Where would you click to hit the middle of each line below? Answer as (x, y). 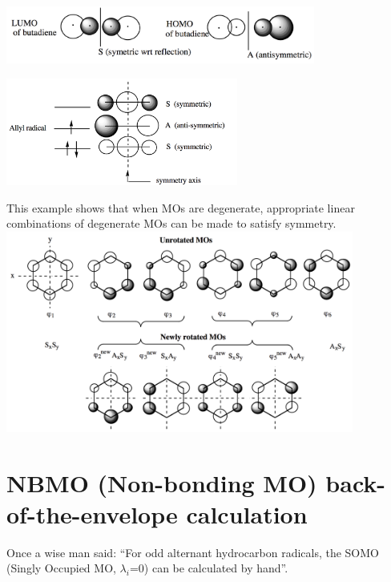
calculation (247, 513)
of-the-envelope (92, 513)
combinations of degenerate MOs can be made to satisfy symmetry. (171, 223)
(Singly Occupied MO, (61, 568)
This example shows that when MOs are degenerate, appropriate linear (181, 207)
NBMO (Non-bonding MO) (162, 482)
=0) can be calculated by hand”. (209, 568)
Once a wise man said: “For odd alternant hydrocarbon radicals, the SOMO (193, 552)
